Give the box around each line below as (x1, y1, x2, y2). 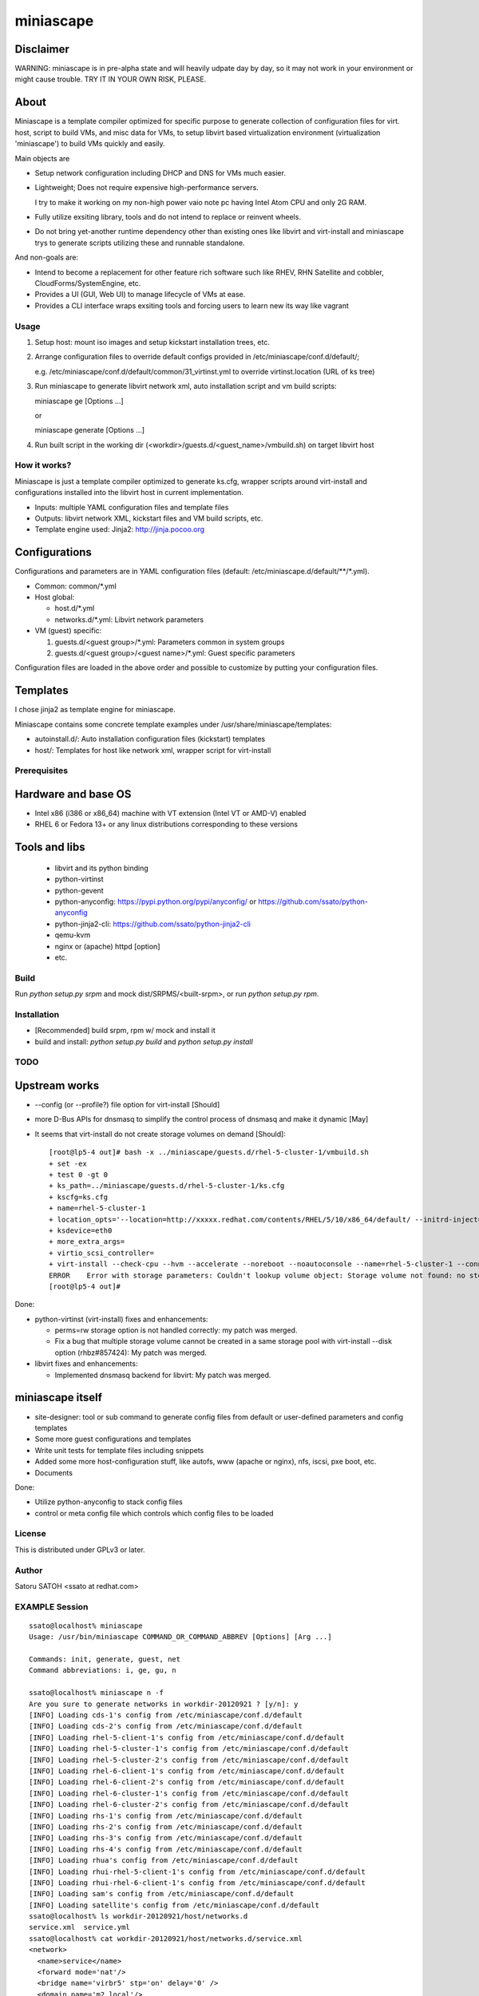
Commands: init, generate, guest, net (29, 1655, 181, 1664)
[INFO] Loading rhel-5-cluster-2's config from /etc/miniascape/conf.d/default (29, 1755, 349, 1764)
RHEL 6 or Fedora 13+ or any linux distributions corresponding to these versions (34, 819, 299, 830)
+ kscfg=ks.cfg (49, 1192, 109, 1202)
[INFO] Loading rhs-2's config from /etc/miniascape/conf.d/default (29, 1822, 303, 1832)
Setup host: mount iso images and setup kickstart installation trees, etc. (34, 337, 271, 347)
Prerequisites (14, 765, 68, 776)
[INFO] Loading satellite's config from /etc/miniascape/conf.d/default (29, 1900, 319, 1910)
